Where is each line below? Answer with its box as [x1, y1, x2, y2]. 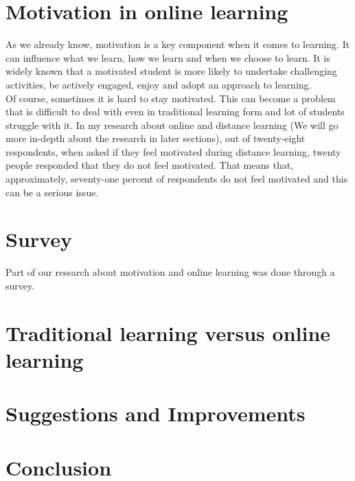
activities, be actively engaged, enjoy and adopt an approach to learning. [5, 77, 312, 91]
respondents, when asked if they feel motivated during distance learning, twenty [5, 144, 341, 159]
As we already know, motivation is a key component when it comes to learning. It [5, 37, 350, 51]
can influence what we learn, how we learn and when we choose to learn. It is [5, 50, 330, 64]
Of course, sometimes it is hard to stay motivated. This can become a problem [5, 91, 336, 105]
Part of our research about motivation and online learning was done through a [5, 265, 335, 279]
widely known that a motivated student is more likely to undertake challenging [5, 64, 337, 78]
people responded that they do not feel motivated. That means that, [5, 158, 294, 172]
